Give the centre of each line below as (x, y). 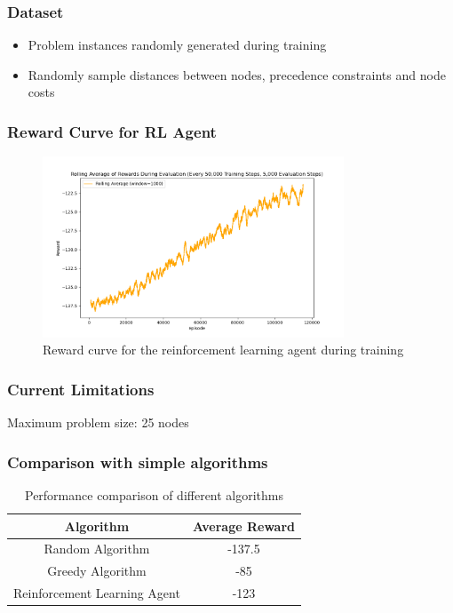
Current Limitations (81, 389)
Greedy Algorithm (97, 571)
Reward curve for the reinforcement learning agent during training (223, 350)
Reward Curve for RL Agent (112, 131)
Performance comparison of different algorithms (154, 494)
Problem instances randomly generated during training (177, 45)
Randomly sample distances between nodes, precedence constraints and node (237, 74)
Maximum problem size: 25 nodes (98, 422)
